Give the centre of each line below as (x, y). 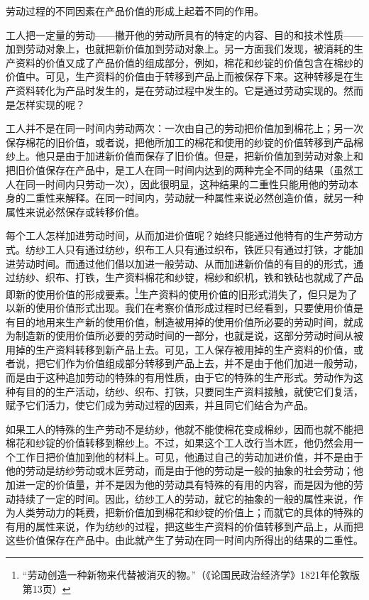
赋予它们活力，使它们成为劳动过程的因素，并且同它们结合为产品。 (160, 405)
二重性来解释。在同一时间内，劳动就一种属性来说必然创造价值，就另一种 (194, 198)
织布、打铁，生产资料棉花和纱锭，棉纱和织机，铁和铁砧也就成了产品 (204, 277)
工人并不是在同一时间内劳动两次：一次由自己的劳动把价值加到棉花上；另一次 (184, 128)
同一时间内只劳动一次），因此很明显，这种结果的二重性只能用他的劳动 (187, 184)
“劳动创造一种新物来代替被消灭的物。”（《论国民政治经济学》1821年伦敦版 (191, 575)
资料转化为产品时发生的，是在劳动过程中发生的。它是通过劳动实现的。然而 (189, 90)
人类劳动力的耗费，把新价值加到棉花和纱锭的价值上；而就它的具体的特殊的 (189, 512)
